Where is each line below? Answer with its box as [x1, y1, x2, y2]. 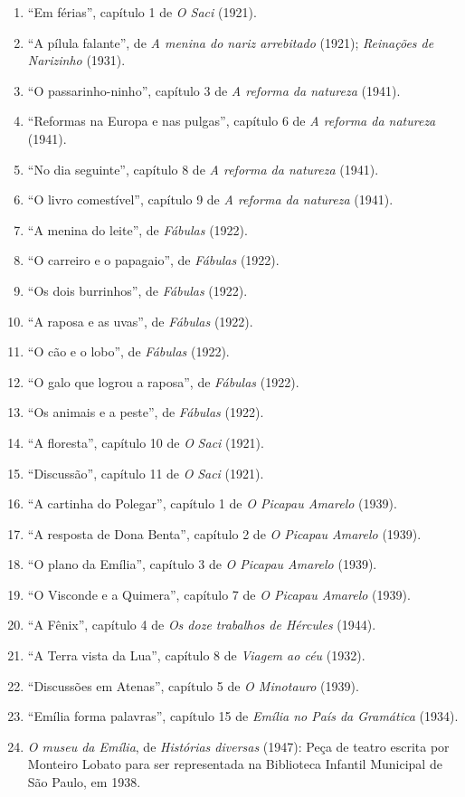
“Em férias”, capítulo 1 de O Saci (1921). [27, 3, 257, 21]
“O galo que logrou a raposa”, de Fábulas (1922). [27, 372, 299, 391]
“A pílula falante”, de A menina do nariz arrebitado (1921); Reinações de [27, 33, 434, 52]
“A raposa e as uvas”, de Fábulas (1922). [27, 311, 253, 330]
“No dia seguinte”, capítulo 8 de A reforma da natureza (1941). [27, 159, 379, 178]
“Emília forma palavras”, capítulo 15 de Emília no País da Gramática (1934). [27, 707, 459, 726]
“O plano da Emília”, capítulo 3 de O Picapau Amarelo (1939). [27, 555, 377, 574]
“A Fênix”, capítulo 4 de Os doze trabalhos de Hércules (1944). [27, 615, 376, 634]
